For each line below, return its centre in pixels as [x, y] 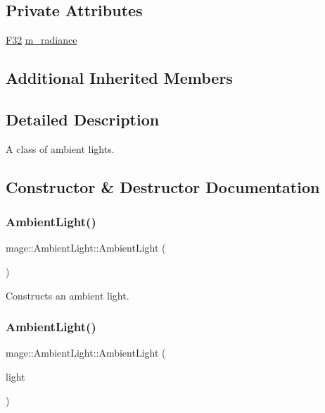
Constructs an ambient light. [68, 295]
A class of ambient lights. [60, 148]
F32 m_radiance [42, 40]
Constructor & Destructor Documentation [163, 186]
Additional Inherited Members [119, 78]
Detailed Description [83, 119]
